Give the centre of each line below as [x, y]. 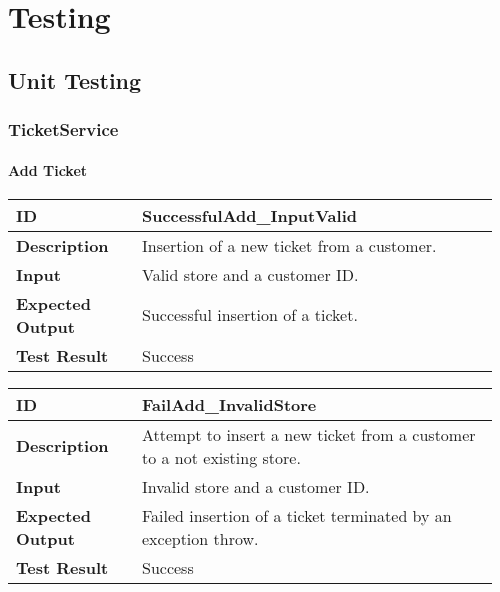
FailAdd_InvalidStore [229, 404]
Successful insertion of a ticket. [249, 315]
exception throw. [200, 538]
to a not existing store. [221, 457]
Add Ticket [48, 169]
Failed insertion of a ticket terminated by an [296, 515]
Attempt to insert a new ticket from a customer [308, 434]
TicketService [63, 129]
